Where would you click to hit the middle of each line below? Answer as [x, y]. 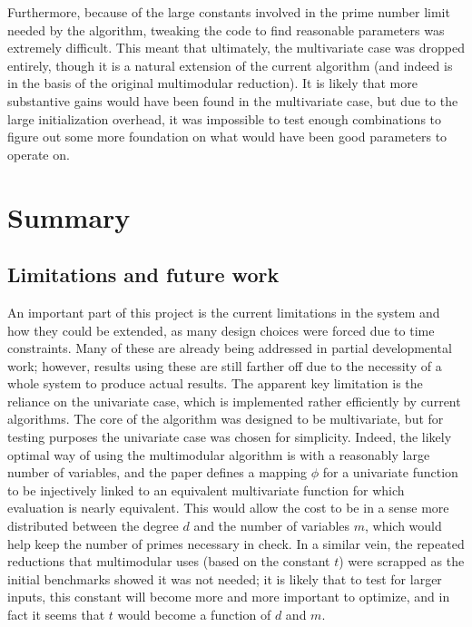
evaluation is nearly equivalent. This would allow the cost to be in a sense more [228, 508]
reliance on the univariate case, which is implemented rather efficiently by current [234, 401]
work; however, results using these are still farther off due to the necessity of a [225, 365]
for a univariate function [390, 472]
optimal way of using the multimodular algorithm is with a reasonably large [219, 454]
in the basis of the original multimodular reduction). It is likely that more [212, 83]
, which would [403, 526]
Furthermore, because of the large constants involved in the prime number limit [229, 12]
